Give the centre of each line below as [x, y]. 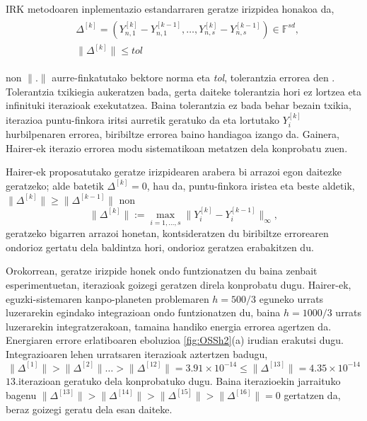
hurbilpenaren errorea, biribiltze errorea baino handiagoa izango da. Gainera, [173, 134]
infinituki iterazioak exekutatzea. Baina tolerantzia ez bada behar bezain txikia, [179, 105]
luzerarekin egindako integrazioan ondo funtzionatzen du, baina [143, 312]
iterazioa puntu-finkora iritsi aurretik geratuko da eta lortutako [142, 119]
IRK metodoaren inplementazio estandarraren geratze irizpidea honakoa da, [170, 8]
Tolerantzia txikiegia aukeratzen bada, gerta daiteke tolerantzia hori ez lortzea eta [184, 91]
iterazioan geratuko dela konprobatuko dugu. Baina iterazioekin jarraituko [179, 380]
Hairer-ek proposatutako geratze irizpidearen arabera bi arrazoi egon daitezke [174, 172]
